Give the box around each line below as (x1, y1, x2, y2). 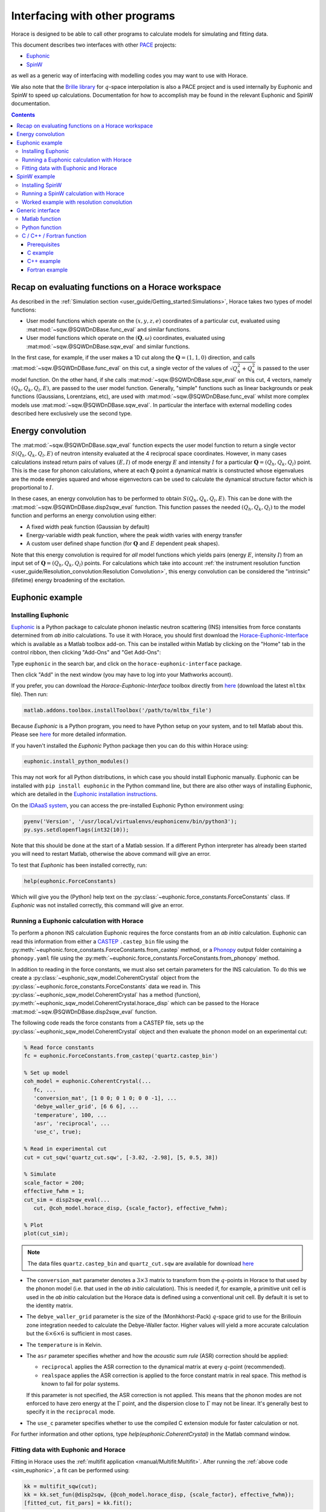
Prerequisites (27, 241, 60, 248)
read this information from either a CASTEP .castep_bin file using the (11, 937, 189, 945)
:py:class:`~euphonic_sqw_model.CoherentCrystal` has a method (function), (11, 991, 200, 999)
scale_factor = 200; (24, 1179, 85, 1186)
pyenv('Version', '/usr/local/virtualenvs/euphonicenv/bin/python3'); (24, 818, 238, 825)
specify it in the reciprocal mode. (26, 1408, 115, 1415)
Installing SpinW (22, 181, 62, 189)
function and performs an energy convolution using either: (11, 512, 156, 520)
